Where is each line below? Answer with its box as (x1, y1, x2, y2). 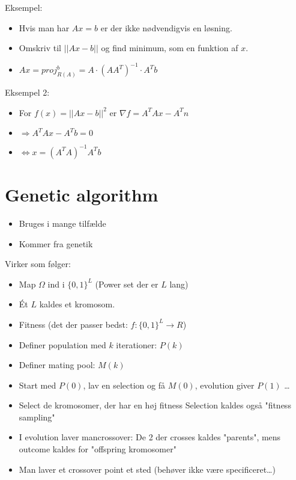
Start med (19, 378, 56, 391)
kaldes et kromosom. (39, 298, 115, 310)
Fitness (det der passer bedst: (19, 318, 128, 330)
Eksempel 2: (5, 86, 50, 99)
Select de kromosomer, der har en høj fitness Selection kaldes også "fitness (19, 399, 291, 411)
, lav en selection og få (83, 378, 165, 391)
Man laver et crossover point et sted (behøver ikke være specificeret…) (19, 463, 276, 475)
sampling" (19, 410, 55, 423)
